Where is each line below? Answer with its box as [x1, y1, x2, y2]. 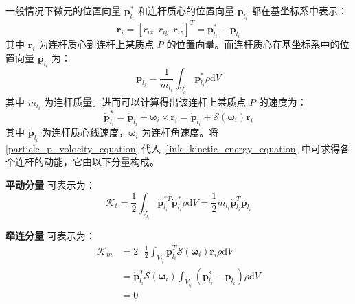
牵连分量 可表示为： [5, 229, 95, 243]
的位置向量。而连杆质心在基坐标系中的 [166, 37, 340, 51]
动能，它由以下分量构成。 [43, 154, 159, 169]
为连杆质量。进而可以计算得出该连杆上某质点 [44, 95, 247, 109]
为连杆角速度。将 [141, 125, 219, 139]
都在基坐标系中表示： [251, 3, 347, 17]
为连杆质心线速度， [41, 125, 128, 139]
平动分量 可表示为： [5, 178, 95, 192]
